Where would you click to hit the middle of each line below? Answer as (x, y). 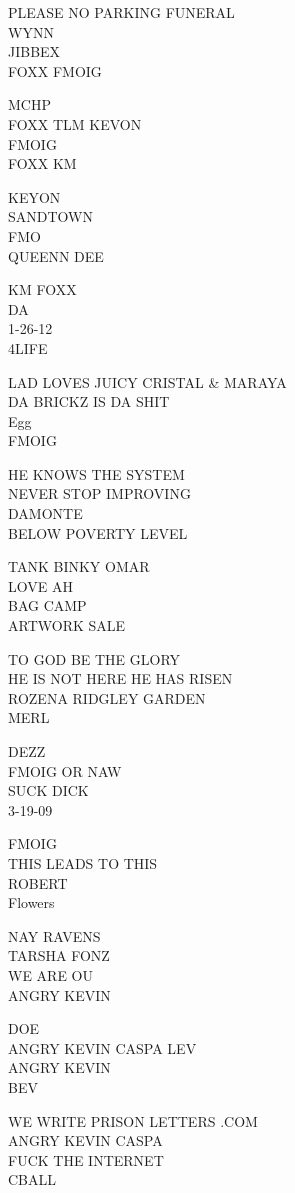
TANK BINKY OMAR (79, 566)
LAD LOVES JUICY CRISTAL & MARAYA (147, 381)
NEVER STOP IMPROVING (99, 493)
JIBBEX (34, 51)
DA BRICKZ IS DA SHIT (89, 401)
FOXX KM (42, 163)
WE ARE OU (50, 974)
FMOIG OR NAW (65, 770)
